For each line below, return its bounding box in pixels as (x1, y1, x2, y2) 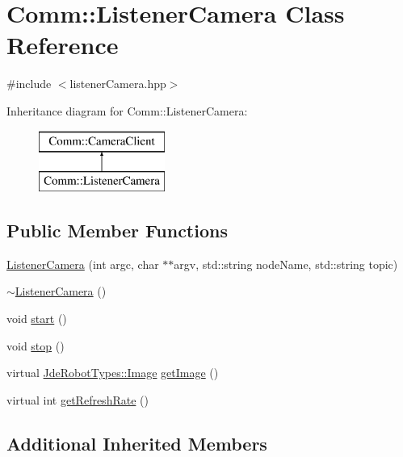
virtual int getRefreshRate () (6, 391, 149, 408)
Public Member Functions (6, 218, 228, 243)
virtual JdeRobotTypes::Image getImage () (6, 364, 219, 381)
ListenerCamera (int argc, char (6, 255, 159, 272)
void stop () (6, 337, 65, 354)
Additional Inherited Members (6, 430, 267, 455)
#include (6, 75, 52, 92)
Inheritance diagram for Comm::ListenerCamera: (6, 102, 248, 119)
